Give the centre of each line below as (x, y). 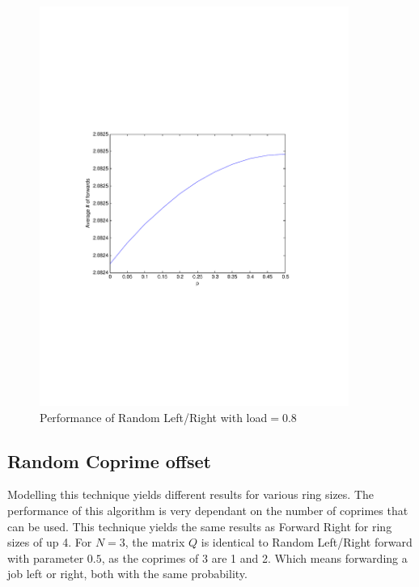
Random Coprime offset (109, 460)
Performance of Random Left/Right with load (154, 417)
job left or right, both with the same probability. (127, 574)
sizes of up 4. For (50, 542)
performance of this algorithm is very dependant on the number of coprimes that (208, 510)
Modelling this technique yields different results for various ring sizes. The (191, 494)
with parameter (46, 557)
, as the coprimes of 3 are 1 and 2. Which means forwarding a (254, 557)
